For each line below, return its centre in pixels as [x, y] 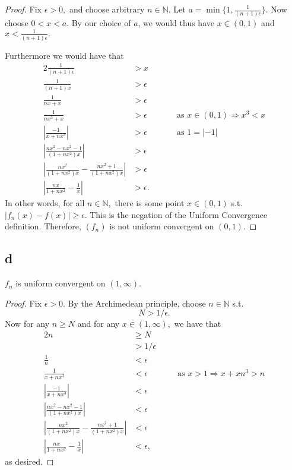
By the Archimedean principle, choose [137, 303]
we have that [198, 324]
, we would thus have [176, 23]
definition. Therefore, [43, 226]
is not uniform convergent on [162, 226]
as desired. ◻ [29, 461]
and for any [99, 324]
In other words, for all [45, 203]
